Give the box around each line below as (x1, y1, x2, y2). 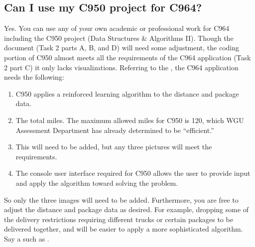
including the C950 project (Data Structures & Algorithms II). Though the (4, 32, 234, 43)
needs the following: (4, 72, 64, 82)
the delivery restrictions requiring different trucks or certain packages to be (4, 214, 233, 224)
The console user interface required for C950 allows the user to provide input (15, 168, 251, 178)
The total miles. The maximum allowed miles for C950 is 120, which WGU (15, 115, 244, 125)
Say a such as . (4, 233, 49, 244)
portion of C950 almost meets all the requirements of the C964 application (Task (4, 52, 251, 62)
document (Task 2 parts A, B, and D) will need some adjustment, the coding (4, 42, 240, 53)
